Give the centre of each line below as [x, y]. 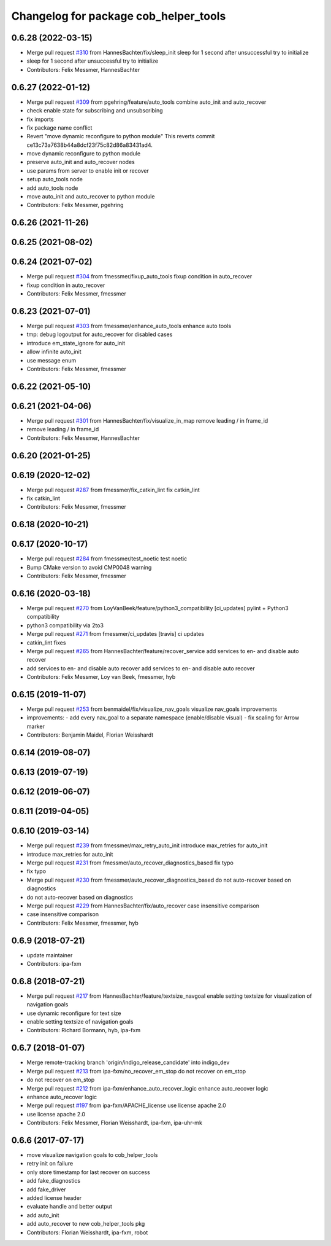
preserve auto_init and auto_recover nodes [81, 162]
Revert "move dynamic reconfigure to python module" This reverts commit [121, 136]
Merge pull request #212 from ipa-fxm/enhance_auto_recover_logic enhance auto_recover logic [148, 1088]
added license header [54, 1197]
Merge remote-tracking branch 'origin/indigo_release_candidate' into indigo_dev [128, 1062]
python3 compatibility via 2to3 [65, 625]
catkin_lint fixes [46, 643]
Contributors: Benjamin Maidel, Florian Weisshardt [90, 735]
